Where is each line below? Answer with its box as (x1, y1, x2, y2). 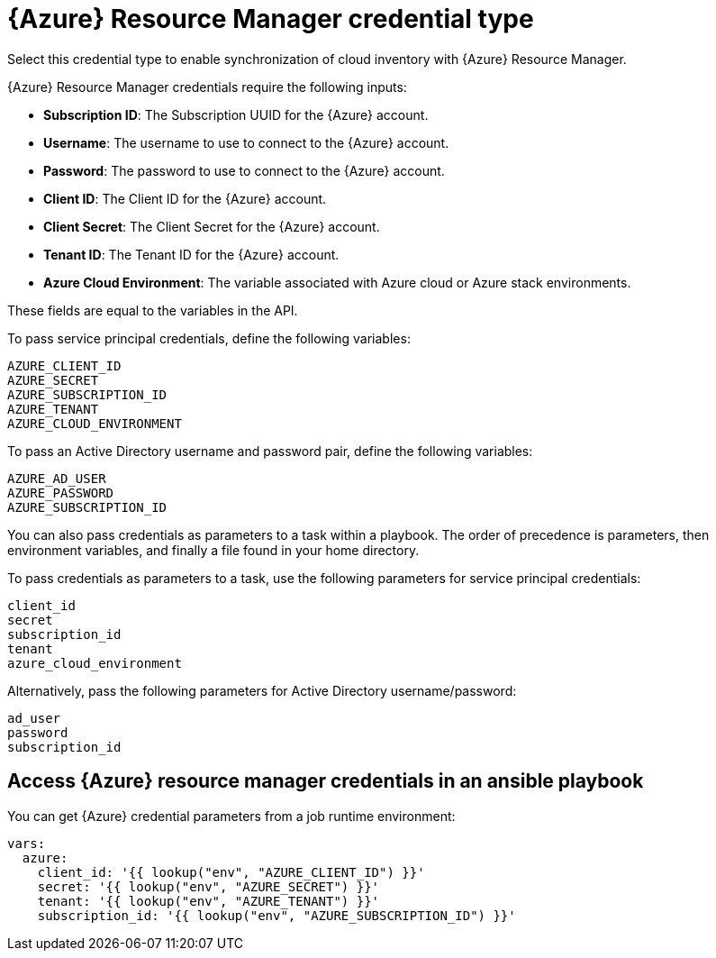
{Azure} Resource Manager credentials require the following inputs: (7, 78, 407, 95)
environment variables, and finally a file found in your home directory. (7, 542, 420, 558)
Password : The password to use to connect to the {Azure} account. (43, 162, 445, 178)
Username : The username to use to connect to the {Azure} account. (43, 134, 449, 151)
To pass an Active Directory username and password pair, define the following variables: (7, 443, 533, 459)
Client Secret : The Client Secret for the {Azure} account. (43, 218, 380, 234)
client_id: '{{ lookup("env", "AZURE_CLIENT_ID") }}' (37, 864, 425, 880)
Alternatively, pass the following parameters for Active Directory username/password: (7, 682, 517, 698)
